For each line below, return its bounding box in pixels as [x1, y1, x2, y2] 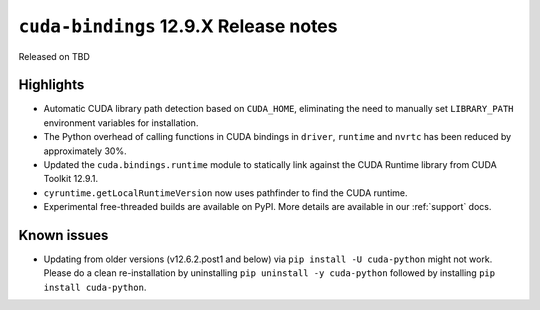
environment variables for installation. [43, 116, 199, 129]
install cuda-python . [43, 281, 147, 293]
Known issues [18, 227, 109, 244]
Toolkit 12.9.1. [43, 173, 99, 185]
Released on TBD [18, 50, 90, 62]
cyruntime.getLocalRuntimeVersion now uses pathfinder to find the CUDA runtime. [43, 186, 409, 199]
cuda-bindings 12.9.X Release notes [18, 15, 338, 37]
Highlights [18, 76, 85, 94]
